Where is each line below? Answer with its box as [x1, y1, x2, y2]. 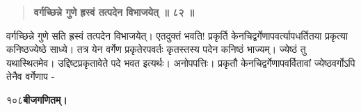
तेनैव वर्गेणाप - [6, 69, 55, 83]
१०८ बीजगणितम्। [6, 92, 67, 106]
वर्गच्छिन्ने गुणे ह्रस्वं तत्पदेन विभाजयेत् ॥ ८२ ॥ [33, 5, 195, 19]
